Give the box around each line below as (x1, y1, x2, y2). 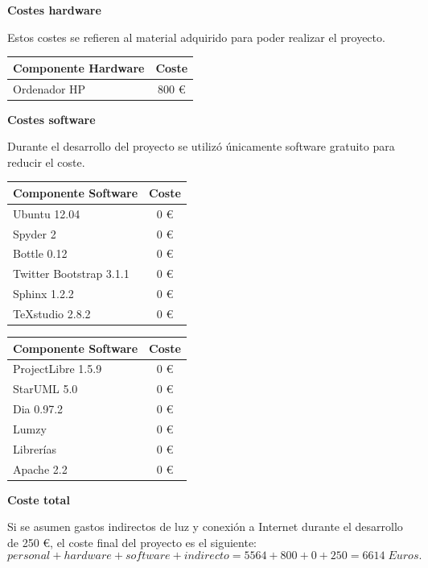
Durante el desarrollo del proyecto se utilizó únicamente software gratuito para (7, 138, 395, 155)
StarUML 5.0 (13, 380, 78, 397)
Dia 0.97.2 (13, 400, 64, 417)
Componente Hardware (13, 59, 145, 76)
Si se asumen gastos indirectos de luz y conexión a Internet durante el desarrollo (7, 518, 403, 535)
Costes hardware (7, 2, 101, 18)
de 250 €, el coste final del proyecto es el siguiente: (7, 533, 257, 550)
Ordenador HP (13, 80, 86, 97)
